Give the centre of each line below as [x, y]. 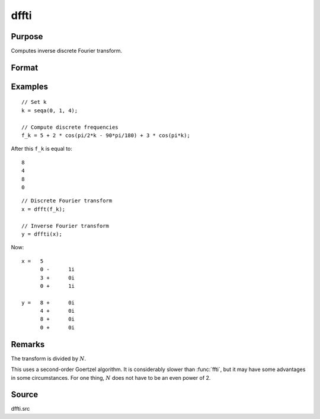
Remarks [28, 344]
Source [25, 395]
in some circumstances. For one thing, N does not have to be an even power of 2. [111, 377]
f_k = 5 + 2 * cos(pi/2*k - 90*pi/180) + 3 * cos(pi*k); [106, 136]
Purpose [27, 36]
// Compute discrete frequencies [70, 127]
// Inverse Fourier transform [65, 226]
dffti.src [20, 409]
